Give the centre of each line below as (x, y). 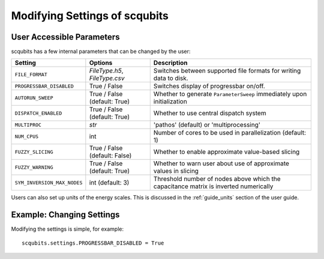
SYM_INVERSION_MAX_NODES (49, 182)
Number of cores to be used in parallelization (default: (229, 133)
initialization (170, 102)
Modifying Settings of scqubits (90, 16)
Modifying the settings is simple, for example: (67, 229)
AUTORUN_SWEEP (34, 98)
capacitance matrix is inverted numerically (213, 186)
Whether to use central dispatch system (210, 113)
